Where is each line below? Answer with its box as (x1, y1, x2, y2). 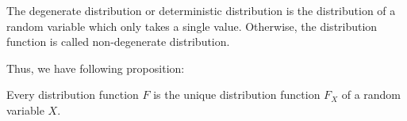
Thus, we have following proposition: (6, 59, 185, 76)
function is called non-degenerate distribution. (6, 33, 230, 50)
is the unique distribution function (153, 86, 321, 103)
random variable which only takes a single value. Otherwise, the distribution (6, 17, 378, 34)
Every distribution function (6, 86, 139, 103)
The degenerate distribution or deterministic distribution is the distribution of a (6, 2, 396, 18)
